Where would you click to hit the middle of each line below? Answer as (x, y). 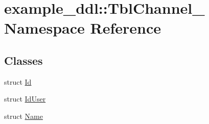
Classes (24, 60)
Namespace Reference (83, 28)
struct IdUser (25, 99)
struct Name (24, 116)
